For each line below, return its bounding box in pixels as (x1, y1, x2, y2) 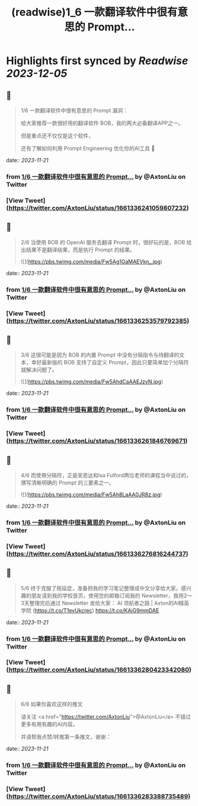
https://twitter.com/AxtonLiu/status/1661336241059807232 (8, 203, 187, 212)
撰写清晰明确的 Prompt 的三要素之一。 (20, 479, 114, 486)
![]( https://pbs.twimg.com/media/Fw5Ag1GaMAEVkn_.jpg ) (20, 258, 163, 265)
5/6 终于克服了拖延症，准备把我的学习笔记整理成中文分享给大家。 (20, 584, 181, 591)
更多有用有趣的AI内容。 (20, 720, 78, 728)
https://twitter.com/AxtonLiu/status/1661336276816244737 (8, 549, 186, 558)
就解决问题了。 (20, 366, 58, 373)
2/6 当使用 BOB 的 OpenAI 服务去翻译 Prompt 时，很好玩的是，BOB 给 (20, 238, 192, 245)
